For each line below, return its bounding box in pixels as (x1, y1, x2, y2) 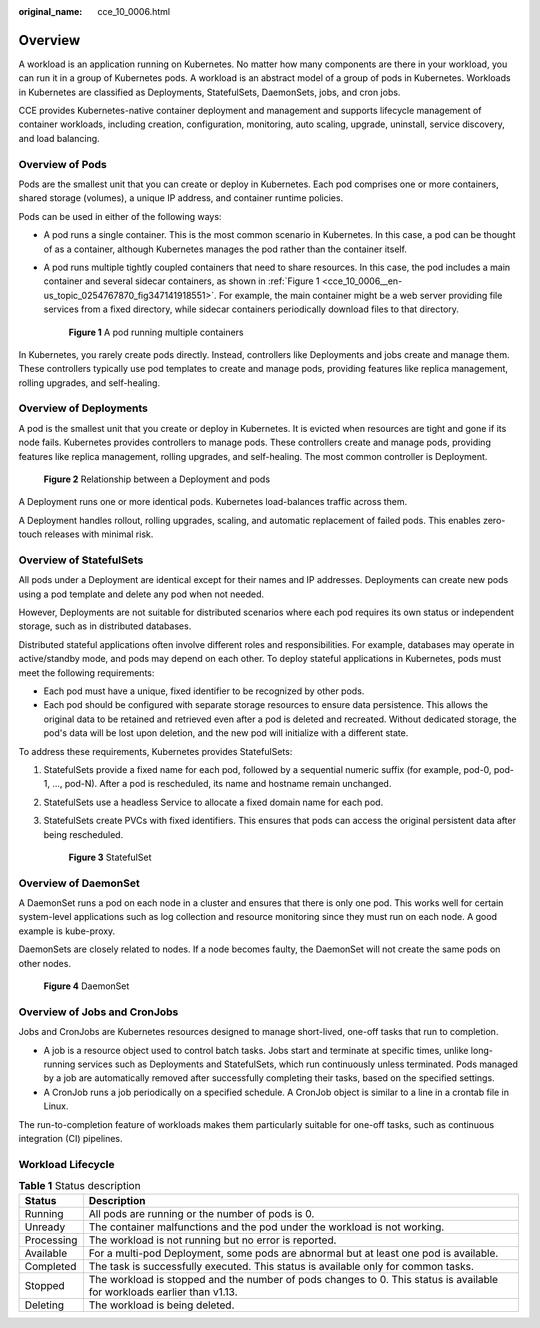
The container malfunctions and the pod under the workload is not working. (88, 1220, 445, 1234)
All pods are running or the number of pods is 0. (88, 1207, 315, 1221)
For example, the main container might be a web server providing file (218, 289, 503, 301)
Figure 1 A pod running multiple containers (68, 326, 244, 338)
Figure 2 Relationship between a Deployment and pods (43, 473, 270, 485)
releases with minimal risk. (44, 528, 154, 540)
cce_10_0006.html (97, 6, 170, 17)
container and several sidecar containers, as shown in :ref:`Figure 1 (43, 275, 320, 287)
